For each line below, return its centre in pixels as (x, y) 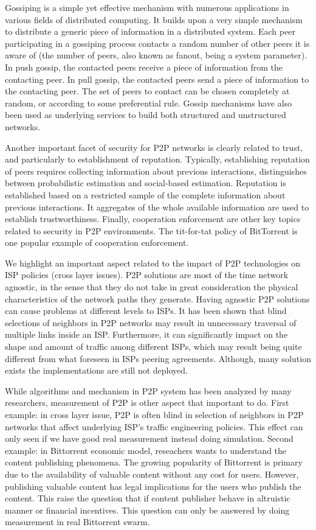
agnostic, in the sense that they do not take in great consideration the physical (152, 287)
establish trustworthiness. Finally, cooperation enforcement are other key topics (153, 219)
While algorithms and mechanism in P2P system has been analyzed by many (148, 390)
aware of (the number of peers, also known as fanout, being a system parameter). (156, 55)
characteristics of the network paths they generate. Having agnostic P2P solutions (157, 298)
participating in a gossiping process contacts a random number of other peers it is (157, 43)
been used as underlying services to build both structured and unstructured (146, 115)
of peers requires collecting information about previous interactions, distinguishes (156, 171)
